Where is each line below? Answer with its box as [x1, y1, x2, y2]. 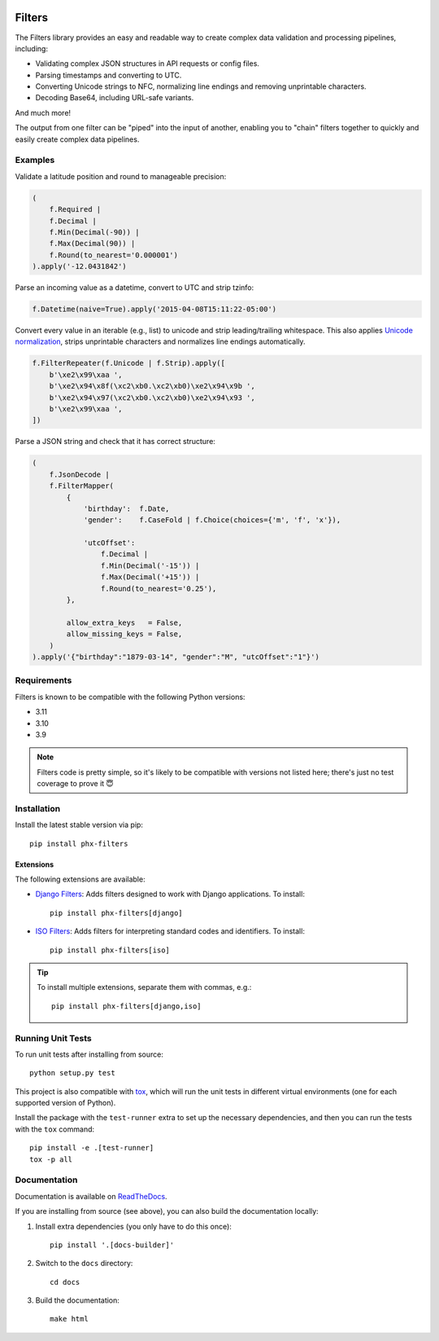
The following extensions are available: [15, 874, 146, 884]
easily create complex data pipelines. [15, 134, 140, 144]
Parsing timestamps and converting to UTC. [35, 70, 182, 80]
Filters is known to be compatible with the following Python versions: [15, 692, 246, 701]
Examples [15, 155, 55, 166]
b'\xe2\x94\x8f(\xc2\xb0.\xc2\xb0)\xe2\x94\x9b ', [49, 381, 255, 391]
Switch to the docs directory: [35, 1259, 133, 1268]
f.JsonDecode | [49, 469, 110, 479]
